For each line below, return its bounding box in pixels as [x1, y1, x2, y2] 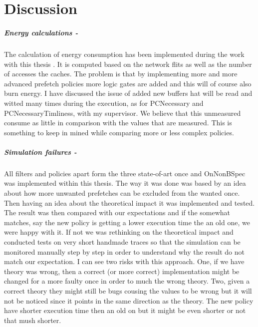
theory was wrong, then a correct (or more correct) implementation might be [4, 266, 240, 276]
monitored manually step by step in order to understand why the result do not [4, 246, 245, 257]
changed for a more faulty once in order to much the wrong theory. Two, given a [4, 276, 250, 286]
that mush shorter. [4, 315, 61, 325]
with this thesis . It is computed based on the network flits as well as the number [4, 58, 252, 69]
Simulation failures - [4, 146, 77, 157]
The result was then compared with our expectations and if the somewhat [4, 207, 231, 218]
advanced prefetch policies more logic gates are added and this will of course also [4, 78, 252, 88]
